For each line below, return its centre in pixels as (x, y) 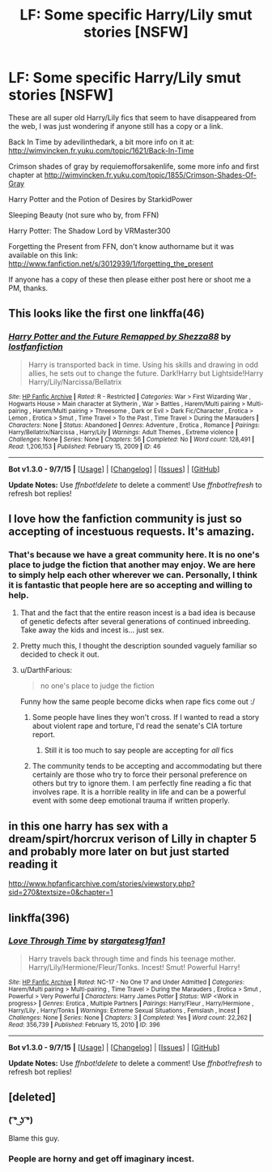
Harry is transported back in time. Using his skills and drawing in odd (143, 364)
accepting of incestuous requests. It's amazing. (132, 532)
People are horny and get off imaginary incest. (102, 1159)
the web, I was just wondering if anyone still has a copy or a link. (116, 126)
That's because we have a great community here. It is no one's (134, 554)
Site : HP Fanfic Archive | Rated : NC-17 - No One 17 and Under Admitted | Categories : (126, 982)
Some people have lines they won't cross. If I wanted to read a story (146, 717)
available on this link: (43, 255)
